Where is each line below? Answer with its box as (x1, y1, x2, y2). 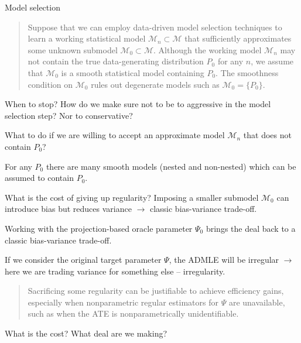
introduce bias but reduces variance (5, 203, 132, 215)
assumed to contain (5, 171, 74, 184)
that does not (243, 129, 292, 141)
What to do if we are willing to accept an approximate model (5, 129, 225, 141)
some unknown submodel (28, 43, 118, 56)
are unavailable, (228, 296, 285, 308)
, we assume (251, 55, 294, 67)
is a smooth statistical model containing (61, 66, 204, 78)
